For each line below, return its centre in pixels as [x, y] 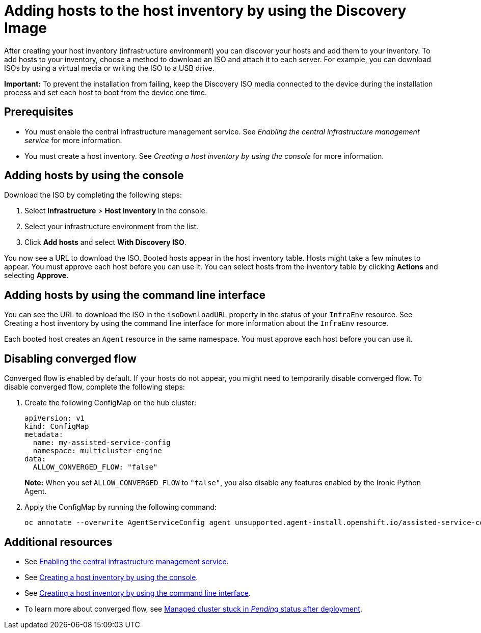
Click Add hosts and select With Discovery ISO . [105, 242]
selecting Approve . [36, 276]
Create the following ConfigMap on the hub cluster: [111, 403]
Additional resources [58, 542]
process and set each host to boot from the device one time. [105, 92]
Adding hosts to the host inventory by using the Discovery [205, 11]
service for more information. [73, 140]
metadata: [44, 435]
